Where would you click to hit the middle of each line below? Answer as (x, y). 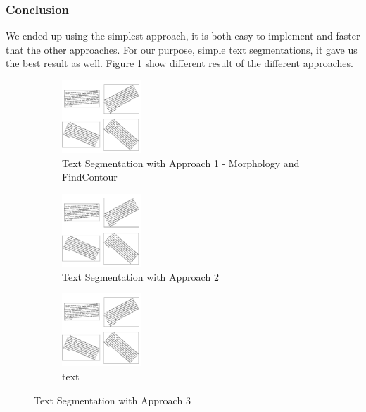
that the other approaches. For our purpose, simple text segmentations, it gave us (182, 49)
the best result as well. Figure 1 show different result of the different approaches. (179, 63)
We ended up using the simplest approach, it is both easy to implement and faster (183, 36)
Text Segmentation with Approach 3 (112, 400)
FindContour (90, 177)
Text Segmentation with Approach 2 (140, 276)
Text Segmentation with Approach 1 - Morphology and (181, 163)
